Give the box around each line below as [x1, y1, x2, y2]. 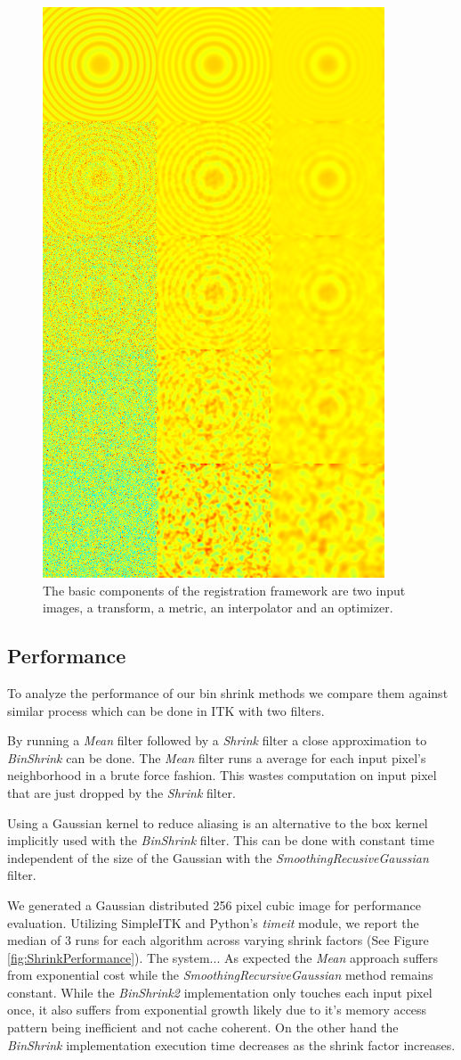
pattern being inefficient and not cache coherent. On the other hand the [7, 1018, 399, 1037]
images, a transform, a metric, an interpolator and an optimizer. [43, 598, 393, 617]
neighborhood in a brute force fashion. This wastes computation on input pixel [7, 766, 437, 785]
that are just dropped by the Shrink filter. [7, 783, 236, 801]
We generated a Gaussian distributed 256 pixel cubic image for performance [7, 895, 421, 914]
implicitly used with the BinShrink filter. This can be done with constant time [7, 831, 434, 850]
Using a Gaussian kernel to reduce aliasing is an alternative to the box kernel [7, 813, 428, 832]
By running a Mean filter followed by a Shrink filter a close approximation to [7, 731, 427, 750]
